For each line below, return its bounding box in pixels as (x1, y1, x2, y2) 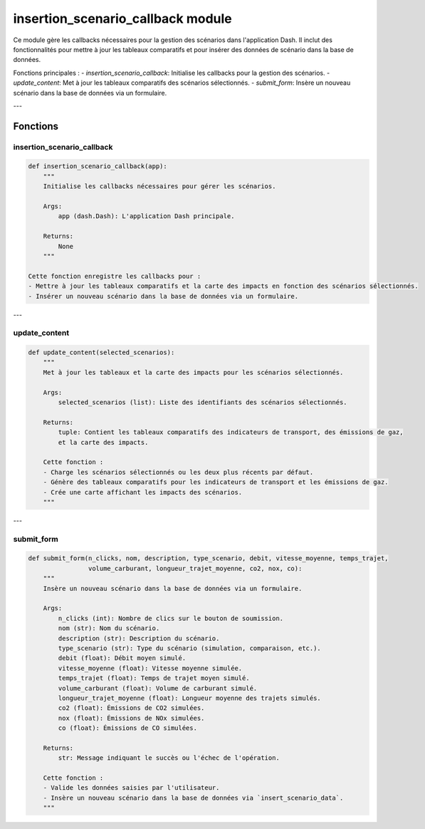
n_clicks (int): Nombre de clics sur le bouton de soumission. (58, 614, 284, 622)
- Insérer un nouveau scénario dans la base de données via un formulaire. (28, 292, 299, 300)
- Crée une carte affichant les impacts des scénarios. (43, 488, 243, 496)
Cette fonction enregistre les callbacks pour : (28, 272, 201, 280)
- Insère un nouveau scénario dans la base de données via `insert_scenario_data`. (43, 793, 344, 802)
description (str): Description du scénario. (58, 634, 220, 642)
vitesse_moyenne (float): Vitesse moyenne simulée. (58, 664, 243, 672)
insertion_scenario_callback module (13, 11, 233, 26)
